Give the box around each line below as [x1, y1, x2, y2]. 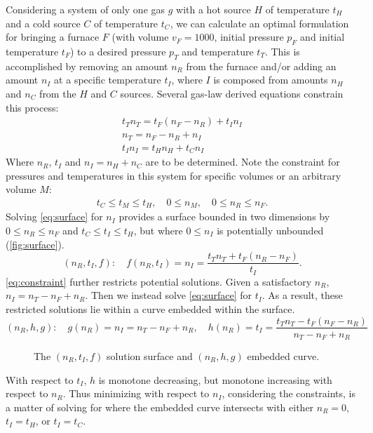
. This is [264, 44, 300, 58]
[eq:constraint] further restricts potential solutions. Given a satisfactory [6, 274, 312, 288]
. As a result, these [262, 288, 343, 302]
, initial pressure [214, 29, 284, 44]
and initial [300, 29, 345, 44]
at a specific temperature [54, 72, 161, 87]
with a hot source [176, 2, 251, 16]
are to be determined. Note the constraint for [145, 154, 340, 169]
